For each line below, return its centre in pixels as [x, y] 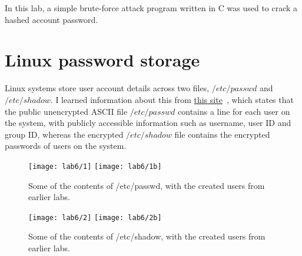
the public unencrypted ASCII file [66, 111]
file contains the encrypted [222, 134]
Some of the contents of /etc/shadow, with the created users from [147, 236]
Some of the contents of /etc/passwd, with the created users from [147, 185]
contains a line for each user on [234, 111]
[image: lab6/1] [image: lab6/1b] [95, 166]
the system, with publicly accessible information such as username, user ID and [148, 123]
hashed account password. [52, 19]
